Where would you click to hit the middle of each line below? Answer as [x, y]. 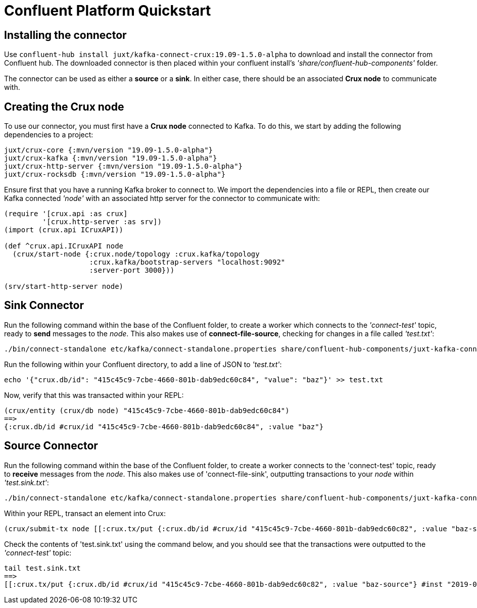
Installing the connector [65, 35]
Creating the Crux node [64, 107]
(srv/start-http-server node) [64, 287]
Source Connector [51, 446]
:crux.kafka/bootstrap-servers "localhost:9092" [187, 262]
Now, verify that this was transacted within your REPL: [94, 395]
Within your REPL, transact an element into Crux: [85, 513]
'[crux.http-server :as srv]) [102, 222]
